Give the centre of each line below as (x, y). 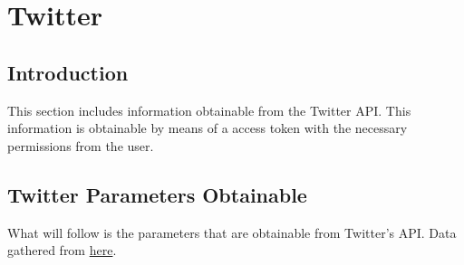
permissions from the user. (81, 145)
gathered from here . (62, 250)
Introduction (68, 72)
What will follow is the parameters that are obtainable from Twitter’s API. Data (232, 232)
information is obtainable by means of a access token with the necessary (208, 128)
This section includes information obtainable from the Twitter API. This (209, 110)
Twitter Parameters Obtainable (157, 194)
